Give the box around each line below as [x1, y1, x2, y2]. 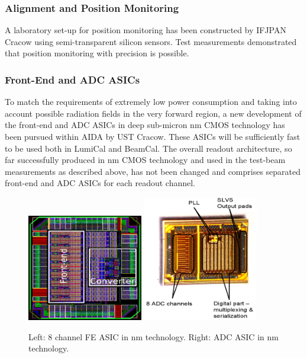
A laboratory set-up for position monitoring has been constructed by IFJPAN [5, 24, 286, 36]
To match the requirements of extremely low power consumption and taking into [5, 95, 297, 108]
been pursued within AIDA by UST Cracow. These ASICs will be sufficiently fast [5, 130, 300, 142]
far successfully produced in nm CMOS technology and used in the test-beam [5, 154, 286, 166]
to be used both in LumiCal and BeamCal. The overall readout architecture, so [5, 142, 292, 154]
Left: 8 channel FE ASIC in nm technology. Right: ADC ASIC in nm [28, 330, 279, 343]
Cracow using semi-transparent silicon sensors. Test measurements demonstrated [5, 35, 297, 47]
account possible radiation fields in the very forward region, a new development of [5, 107, 302, 119]
